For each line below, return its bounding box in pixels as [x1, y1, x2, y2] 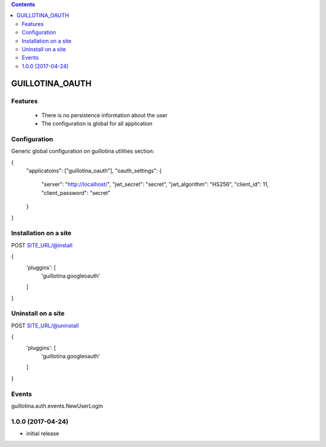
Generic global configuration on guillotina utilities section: [11, 148, 155, 155]
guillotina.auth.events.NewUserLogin [11, 402, 103, 410]
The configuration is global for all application [41, 120, 153, 127]
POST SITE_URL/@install [11, 241, 72, 249]
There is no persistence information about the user [41, 112, 168, 119]
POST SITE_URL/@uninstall [11, 322, 79, 329]
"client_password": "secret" [41, 189, 111, 196]
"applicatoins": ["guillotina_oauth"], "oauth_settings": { [26, 167, 162, 174]
